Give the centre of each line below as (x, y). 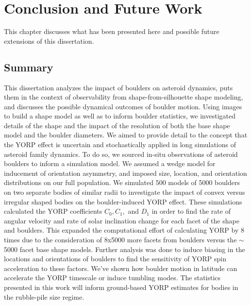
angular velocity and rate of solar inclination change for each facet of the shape (122, 220)
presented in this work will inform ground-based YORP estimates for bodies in (121, 287)
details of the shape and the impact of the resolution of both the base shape (117, 125)
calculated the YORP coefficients (53, 211)
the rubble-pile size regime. (44, 297)
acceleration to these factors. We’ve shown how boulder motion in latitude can (121, 268)
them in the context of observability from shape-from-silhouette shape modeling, (124, 97)
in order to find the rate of (191, 211)
